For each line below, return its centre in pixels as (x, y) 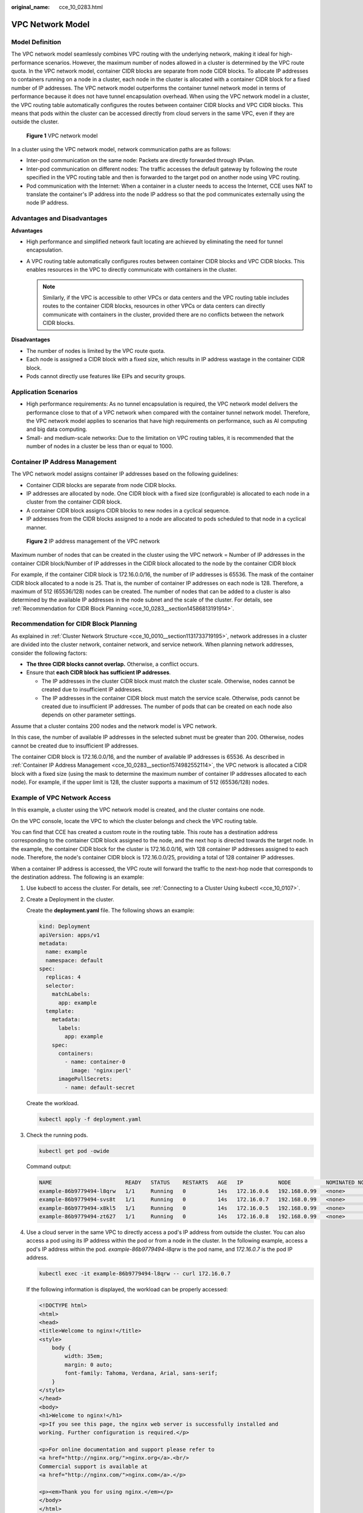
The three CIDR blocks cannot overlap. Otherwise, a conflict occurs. (113, 664)
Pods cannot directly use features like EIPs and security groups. (106, 376)
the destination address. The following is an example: (78, 877)
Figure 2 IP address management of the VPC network (93, 541)
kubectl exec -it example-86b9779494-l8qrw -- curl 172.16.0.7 (135, 1274)
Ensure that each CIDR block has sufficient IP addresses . (99, 672)
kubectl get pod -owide (74, 1151)
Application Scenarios (44, 392)
